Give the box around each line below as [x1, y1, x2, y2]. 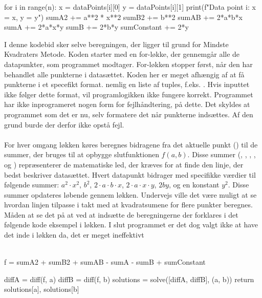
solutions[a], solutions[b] [4, 284, 79, 294]
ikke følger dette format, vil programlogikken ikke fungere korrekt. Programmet [4, 89, 253, 99]
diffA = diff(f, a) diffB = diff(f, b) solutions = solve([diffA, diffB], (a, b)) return [4, 273, 254, 284]
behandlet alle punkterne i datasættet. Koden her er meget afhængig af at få [4, 69, 245, 79]
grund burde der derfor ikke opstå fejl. [4, 119, 124, 130]
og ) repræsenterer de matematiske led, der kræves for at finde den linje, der [4, 159, 244, 169]
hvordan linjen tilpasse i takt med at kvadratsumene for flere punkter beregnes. [4, 199, 253, 210]
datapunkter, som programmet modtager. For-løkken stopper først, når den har [4, 58, 253, 69]
